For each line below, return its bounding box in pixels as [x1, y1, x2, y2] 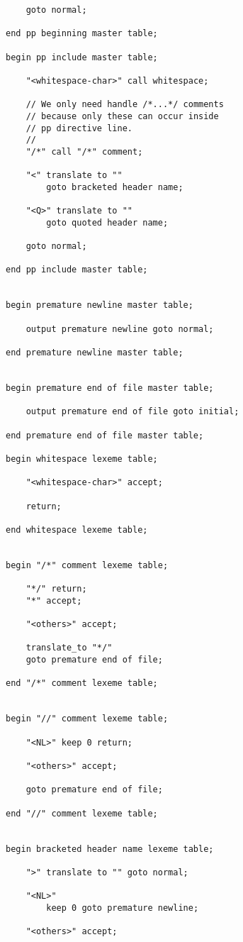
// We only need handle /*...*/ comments [26, 99, 224, 110]
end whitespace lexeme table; [6, 524, 148, 535]
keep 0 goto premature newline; [46, 902, 199, 913]
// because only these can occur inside [26, 111, 219, 121]
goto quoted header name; [46, 217, 169, 228]
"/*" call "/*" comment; [26, 146, 143, 157]
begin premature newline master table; [6, 300, 193, 311]
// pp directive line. [26, 123, 132, 133]
